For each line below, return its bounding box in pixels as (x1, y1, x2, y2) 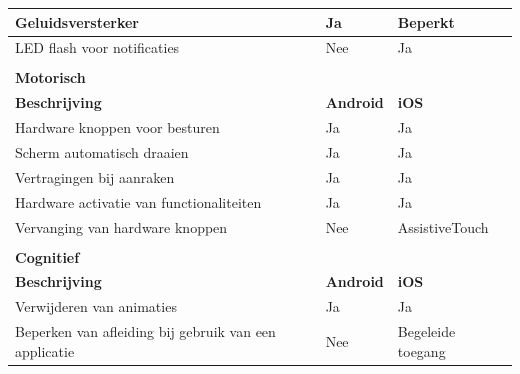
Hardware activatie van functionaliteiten (15, 191, 262, 212)
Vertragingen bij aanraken (15, 166, 175, 187)
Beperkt (397, 11, 455, 32)
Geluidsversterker (15, 11, 139, 32)
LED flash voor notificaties (15, 37, 180, 58)
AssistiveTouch (397, 216, 489, 237)
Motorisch (15, 67, 86, 88)
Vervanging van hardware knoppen (15, 216, 228, 237)
